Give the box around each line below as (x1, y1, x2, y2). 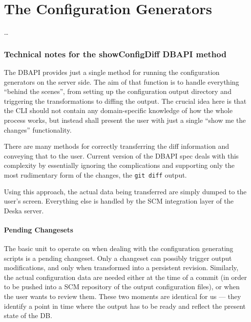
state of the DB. (4, 310, 52, 321)
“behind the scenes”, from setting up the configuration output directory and (4, 86, 231, 96)
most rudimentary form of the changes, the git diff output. (4, 169, 187, 180)
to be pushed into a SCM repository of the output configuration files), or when (4, 281, 240, 292)
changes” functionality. (4, 124, 72, 135)
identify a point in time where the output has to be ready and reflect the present (4, 300, 246, 311)
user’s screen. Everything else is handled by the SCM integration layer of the (4, 196, 234, 206)
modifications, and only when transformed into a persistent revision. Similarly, (4, 262, 239, 273)
